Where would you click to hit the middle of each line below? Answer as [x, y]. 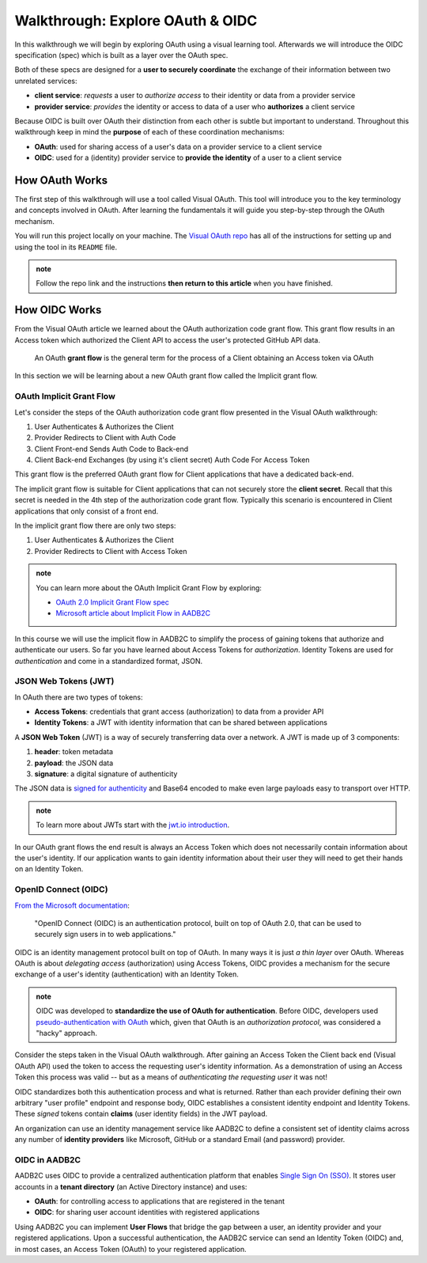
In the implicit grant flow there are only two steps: [95, 525]
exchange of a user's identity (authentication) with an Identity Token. [127, 974]
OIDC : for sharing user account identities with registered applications [147, 1212]
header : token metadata [74, 752]
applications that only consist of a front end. [87, 511]
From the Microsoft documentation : [72, 905]
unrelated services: [46, 81]
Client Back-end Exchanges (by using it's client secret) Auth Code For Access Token [172, 460]
